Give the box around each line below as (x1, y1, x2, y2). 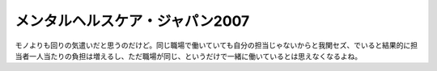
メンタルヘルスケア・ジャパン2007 (15, 12, 250, 30)
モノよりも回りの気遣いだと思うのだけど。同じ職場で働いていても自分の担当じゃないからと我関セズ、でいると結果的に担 (15, 40, 418, 50)
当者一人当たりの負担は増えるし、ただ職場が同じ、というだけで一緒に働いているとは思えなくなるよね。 (15, 51, 363, 61)
